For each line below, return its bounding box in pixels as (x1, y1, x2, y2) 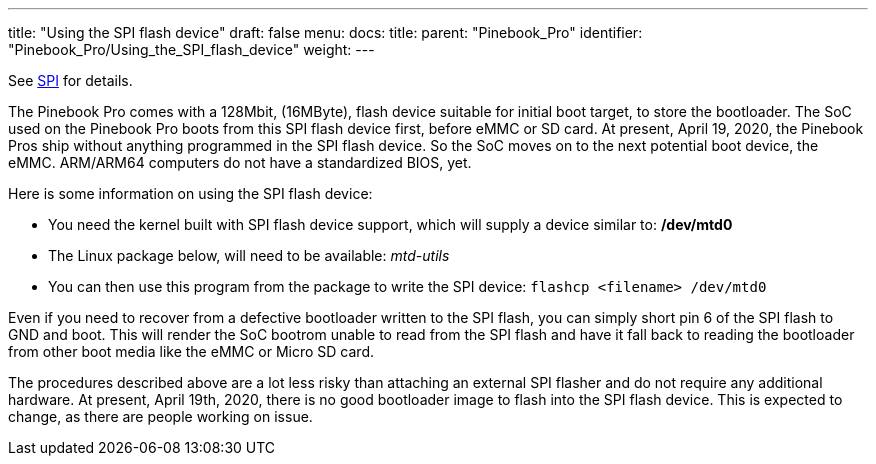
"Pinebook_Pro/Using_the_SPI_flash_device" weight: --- (8, 41, 375, 58)
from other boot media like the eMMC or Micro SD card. (8, 343, 375, 360)
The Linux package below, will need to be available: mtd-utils (48, 247, 450, 264)
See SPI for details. (8, 72, 133, 89)
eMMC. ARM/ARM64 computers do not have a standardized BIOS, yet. (8, 154, 472, 171)
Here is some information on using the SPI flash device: (8, 185, 373, 202)
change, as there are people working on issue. (8, 408, 313, 425)
